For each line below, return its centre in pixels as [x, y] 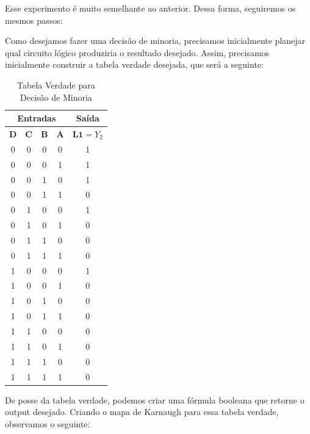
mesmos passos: [34, 20]
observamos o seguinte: [48, 423]
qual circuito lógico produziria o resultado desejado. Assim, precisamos [137, 52]
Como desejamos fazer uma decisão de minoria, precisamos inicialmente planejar [155, 41]
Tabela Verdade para [56, 85]
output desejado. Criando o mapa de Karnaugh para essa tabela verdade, [142, 412]
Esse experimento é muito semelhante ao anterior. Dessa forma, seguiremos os [150, 8]
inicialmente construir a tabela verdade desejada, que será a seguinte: [134, 64]
